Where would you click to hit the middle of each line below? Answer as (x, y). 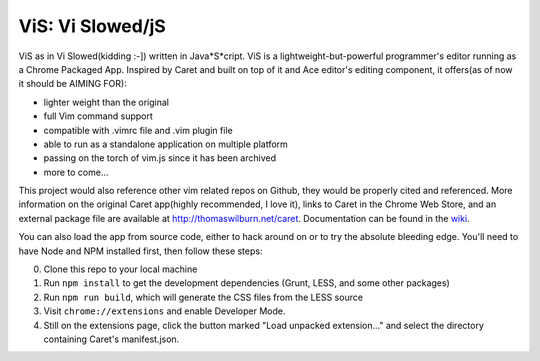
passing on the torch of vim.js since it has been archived (160, 158)
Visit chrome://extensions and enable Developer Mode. (164, 311)
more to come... (76, 172)
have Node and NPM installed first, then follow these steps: (140, 251)
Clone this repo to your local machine (120, 269)
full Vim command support (98, 116)
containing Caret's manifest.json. (111, 339)
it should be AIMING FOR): (72, 84)
